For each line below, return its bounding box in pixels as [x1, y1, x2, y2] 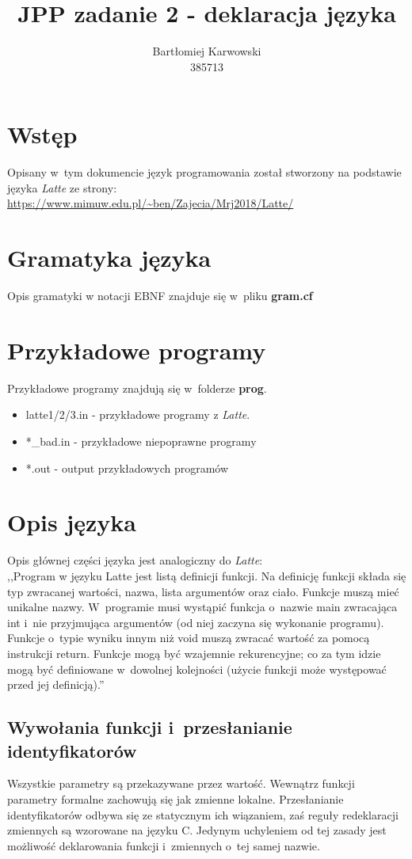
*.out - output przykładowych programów [25, 459, 229, 476]
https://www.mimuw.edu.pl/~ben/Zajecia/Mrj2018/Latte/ [7, 195, 294, 211]
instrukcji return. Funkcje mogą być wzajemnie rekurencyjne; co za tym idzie [7, 644, 381, 661]
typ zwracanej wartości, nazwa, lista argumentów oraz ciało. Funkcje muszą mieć [7, 583, 399, 599]
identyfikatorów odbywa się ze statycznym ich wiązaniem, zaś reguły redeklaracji [7, 806, 399, 823]
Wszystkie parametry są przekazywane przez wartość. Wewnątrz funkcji [7, 775, 355, 792]
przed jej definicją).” [7, 676, 105, 693]
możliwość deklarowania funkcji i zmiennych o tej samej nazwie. [7, 837, 320, 853]
